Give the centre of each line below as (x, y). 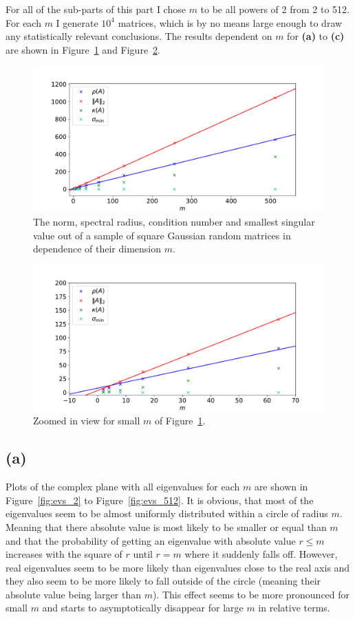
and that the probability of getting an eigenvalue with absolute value (151, 540)
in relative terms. (294, 608)
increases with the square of (64, 554)
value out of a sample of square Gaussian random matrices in (162, 235)
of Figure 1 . (180, 421)
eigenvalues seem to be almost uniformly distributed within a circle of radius (167, 513)
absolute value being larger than (73, 594)
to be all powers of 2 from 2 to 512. (275, 9)
